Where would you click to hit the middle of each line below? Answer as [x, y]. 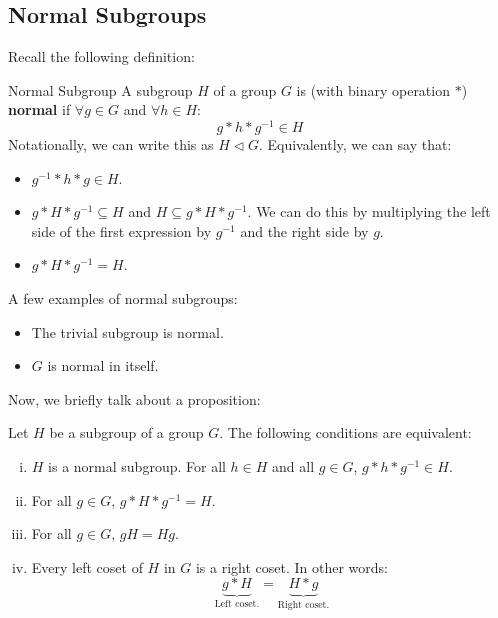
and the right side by [304, 230]
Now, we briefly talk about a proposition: [134, 398]
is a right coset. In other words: [291, 566]
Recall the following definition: [101, 56]
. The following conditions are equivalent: [345, 432]
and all [293, 466]
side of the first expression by [121, 230]
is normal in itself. [103, 365]
